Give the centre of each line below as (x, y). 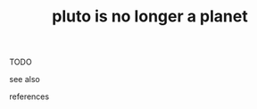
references (29, 96)
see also (25, 80)
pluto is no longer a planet (150, 17)
